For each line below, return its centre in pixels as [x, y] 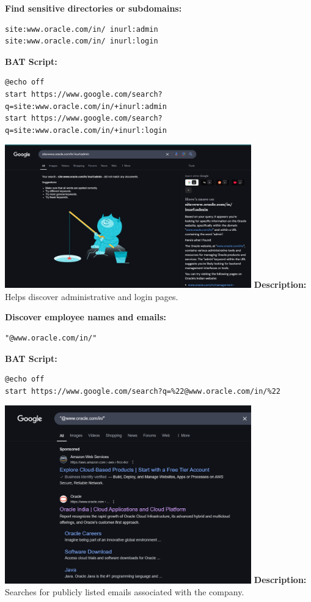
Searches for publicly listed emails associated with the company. [125, 592]
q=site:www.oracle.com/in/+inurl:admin [86, 106]
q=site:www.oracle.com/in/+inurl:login [86, 130]
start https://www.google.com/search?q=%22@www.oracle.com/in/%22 [143, 391]
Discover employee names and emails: [86, 317]
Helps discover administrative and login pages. [92, 296]
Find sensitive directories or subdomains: [93, 8]
